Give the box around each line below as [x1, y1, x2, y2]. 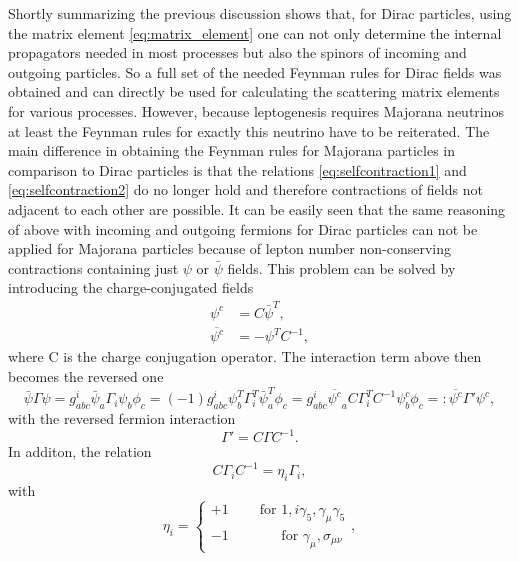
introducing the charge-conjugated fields [8, 277, 254, 298]
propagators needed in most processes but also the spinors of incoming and [8, 42, 467, 63]
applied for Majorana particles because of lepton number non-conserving [8, 238, 452, 259]
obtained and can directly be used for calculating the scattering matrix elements [8, 81, 500, 102]
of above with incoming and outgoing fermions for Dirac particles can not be [8, 218, 478, 239]
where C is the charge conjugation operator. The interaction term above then [8, 346, 482, 367]
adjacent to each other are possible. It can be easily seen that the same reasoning [8, 198, 506, 219]
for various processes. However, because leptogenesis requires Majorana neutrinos [8, 100, 505, 121]
